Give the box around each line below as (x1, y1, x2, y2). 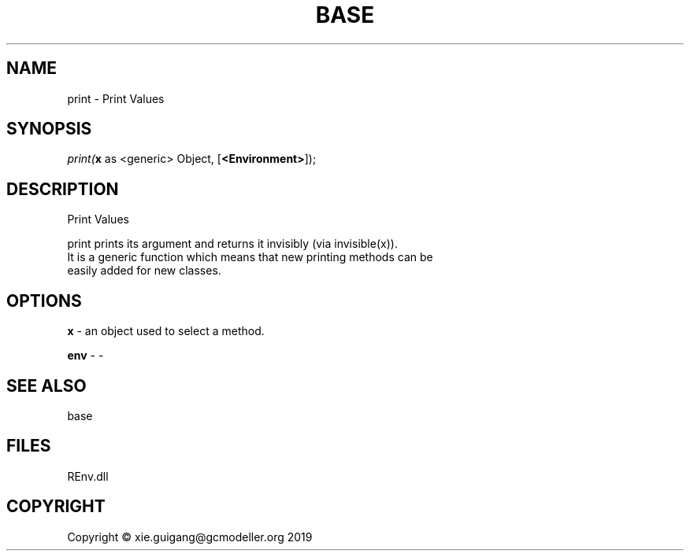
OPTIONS (6, 290, 82, 311)
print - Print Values (67, 91, 165, 105)
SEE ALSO (6, 375, 87, 396)
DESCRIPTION (6, 179, 119, 199)
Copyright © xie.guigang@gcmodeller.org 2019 (67, 529, 313, 544)
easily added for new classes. (67, 264, 221, 278)
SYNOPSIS (6, 119, 92, 139)
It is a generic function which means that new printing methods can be (67, 250, 433, 264)
